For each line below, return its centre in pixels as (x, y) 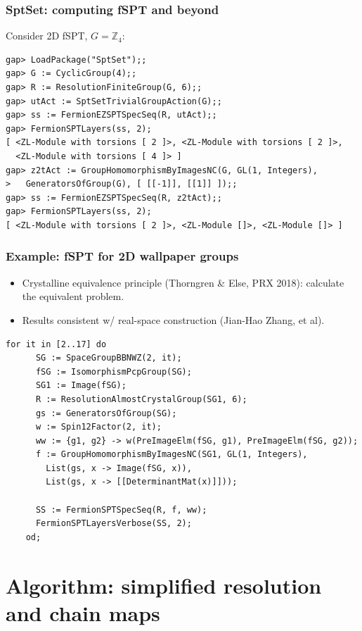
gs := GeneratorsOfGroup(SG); (106, 413)
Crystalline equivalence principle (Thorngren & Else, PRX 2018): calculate (183, 282)
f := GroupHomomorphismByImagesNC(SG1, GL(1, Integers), (172, 455)
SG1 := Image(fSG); (81, 386)
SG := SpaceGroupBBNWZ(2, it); (109, 358)
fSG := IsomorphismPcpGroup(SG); (114, 371)
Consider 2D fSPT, (47, 36)
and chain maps (83, 612)
